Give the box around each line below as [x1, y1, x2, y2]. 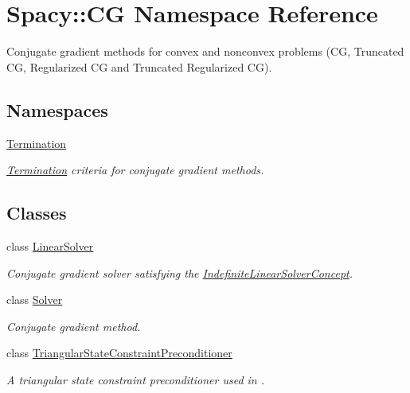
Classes [6, 200, 67, 225]
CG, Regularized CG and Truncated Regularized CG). [6, 58, 272, 75]
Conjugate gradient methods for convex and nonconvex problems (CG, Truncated [6, 43, 404, 60]
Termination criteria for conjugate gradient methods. [6, 161, 264, 178]
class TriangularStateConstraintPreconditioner [6, 344, 232, 361]
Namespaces [6, 97, 108, 122]
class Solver [6, 291, 63, 308]
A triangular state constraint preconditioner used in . [6, 371, 265, 387]
